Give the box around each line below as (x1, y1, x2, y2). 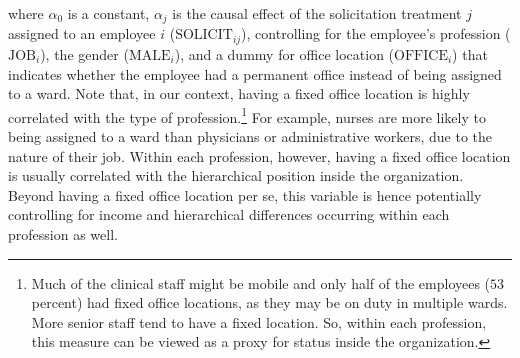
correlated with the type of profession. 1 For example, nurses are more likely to (8, 103, 486, 127)
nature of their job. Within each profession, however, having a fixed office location (8, 145, 511, 166)
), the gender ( (40, 43, 129, 64)
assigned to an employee (8, 23, 156, 44)
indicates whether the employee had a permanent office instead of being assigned (8, 63, 502, 84)
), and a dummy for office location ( (174, 43, 395, 64)
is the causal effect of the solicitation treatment (172, 3, 462, 23)
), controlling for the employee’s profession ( (241, 23, 511, 44)
